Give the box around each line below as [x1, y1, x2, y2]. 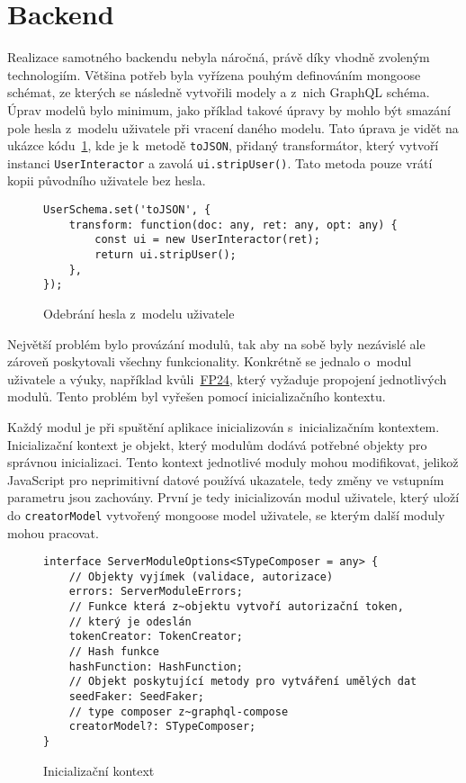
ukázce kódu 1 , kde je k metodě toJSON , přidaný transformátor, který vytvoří [7, 136, 439, 155]
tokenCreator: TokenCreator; [68, 630, 243, 643]
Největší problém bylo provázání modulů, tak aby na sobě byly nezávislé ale [7, 334, 426, 353]
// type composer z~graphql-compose [68, 705, 289, 718]
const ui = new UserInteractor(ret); [94, 233, 320, 247]
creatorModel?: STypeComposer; [68, 720, 256, 733]
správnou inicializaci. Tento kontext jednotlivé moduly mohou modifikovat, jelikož [7, 453, 459, 472]
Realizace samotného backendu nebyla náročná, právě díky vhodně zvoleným [7, 48, 430, 67]
